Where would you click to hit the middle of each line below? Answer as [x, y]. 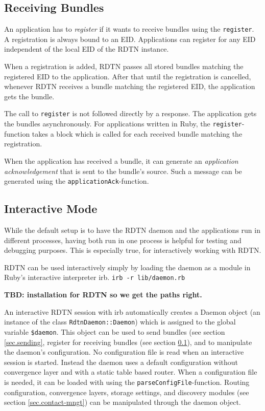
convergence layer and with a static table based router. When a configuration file [131, 372]
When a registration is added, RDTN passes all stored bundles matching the [124, 66]
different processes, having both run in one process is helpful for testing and [123, 240]
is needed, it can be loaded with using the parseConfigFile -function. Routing [127, 382]
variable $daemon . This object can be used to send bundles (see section [115, 331]
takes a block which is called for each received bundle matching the [137, 133]
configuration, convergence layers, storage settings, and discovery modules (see [127, 392]
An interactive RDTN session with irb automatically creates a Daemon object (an [132, 311]
